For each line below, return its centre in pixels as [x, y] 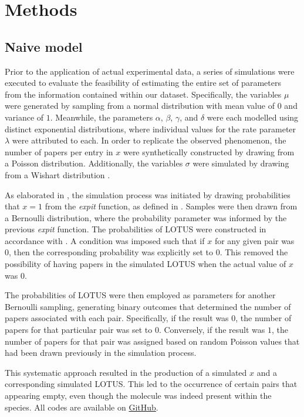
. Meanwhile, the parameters [102, 117]
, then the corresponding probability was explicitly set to [111, 252]
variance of [24, 117]
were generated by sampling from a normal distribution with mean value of [140, 106]
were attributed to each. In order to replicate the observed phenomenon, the [149, 140]
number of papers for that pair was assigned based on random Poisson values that [152, 341]
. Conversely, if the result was [212, 330]
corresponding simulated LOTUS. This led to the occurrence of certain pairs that [151, 384]
